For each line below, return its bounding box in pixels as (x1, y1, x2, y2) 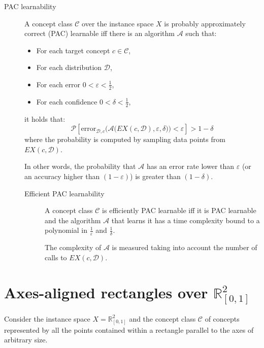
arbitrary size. (4, 334, 48, 345)
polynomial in (45, 225, 88, 235)
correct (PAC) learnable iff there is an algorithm (24, 28, 175, 39)
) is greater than (130, 171, 181, 181)
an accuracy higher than (24, 171, 100, 181)
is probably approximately (164, 18, 246, 28)
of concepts (205, 313, 240, 324)
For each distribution (36, 62, 102, 73)
